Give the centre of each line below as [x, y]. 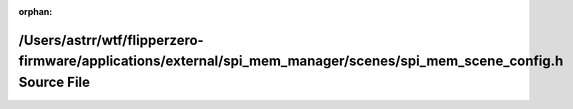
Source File [54, 82]
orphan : [35, 11]
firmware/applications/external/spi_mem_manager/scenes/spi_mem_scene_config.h [291, 61]
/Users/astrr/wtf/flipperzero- [111, 40]
